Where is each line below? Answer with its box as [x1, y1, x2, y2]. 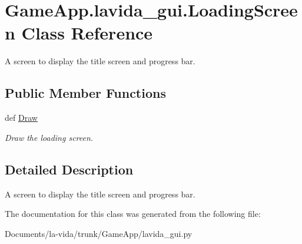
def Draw [5, 111, 38, 124]
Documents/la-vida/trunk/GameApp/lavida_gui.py [5, 227, 193, 239]
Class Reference [21, 21, 153, 45]
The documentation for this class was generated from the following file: [5, 207, 261, 220]
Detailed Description [5, 160, 134, 178]
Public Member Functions [5, 84, 166, 102]
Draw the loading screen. [5, 131, 94, 143]
